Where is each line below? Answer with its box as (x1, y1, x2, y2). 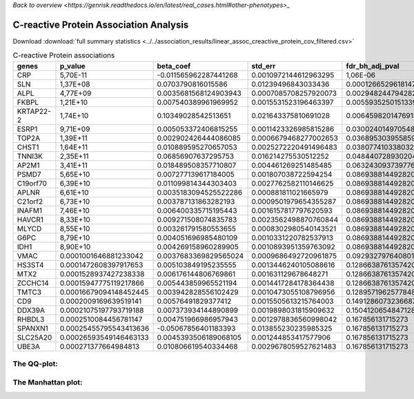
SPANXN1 (17, 323, 48, 333)
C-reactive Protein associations (12, 50, 115, 60)
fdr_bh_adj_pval (346, 61, 400, 70)
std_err (251, 61, 276, 70)
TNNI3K (17, 151, 43, 161)
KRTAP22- (17, 106, 51, 116)
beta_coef (157, 61, 191, 70)
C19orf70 (17, 178, 48, 188)
